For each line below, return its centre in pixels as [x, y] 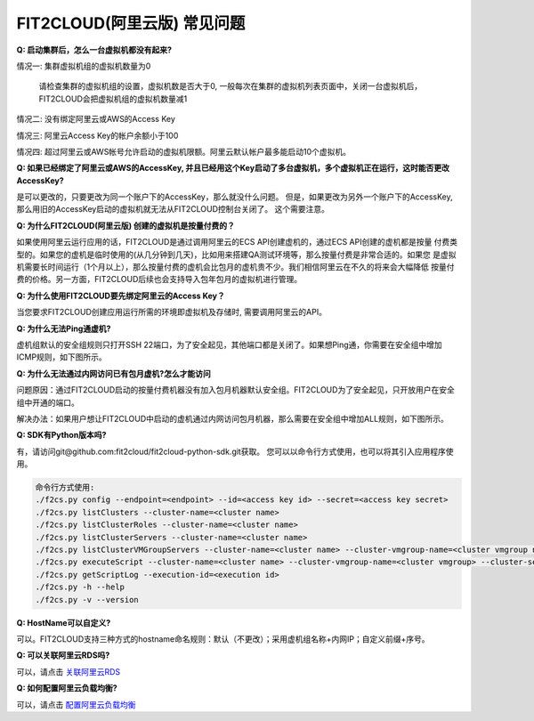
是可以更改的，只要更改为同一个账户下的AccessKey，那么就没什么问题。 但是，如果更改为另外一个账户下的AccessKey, [235, 197]
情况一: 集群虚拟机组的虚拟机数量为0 [84, 66]
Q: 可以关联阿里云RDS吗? [63, 655]
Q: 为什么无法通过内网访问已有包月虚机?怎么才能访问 [113, 373]
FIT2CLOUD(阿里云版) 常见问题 [131, 23]
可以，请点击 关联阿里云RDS [69, 671]
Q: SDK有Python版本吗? [61, 435]
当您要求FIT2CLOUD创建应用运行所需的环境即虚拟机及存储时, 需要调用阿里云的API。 [171, 312]
